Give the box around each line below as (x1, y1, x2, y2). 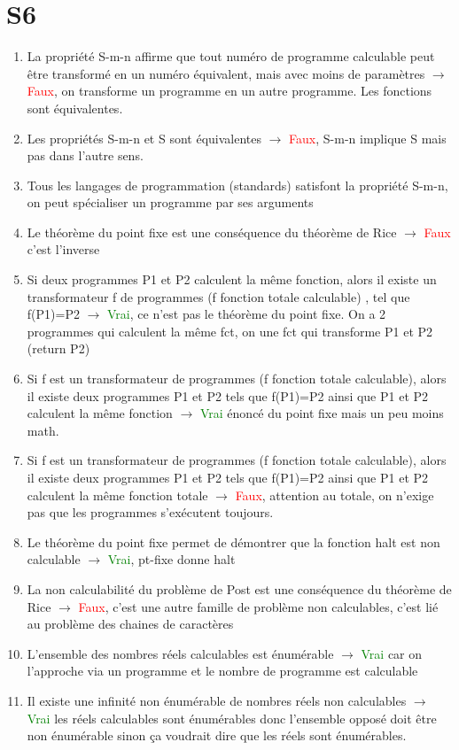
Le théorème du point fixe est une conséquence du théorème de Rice (27, 222, 397, 241)
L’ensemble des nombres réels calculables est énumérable (27, 644, 334, 662)
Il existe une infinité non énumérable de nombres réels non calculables (27, 691, 407, 709)
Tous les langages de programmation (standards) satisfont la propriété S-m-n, (27, 175, 448, 194)
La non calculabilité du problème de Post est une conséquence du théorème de (27, 579, 452, 598)
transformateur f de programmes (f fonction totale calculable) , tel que (27, 287, 410, 305)
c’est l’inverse (27, 240, 100, 259)
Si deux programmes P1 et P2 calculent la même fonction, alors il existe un (27, 270, 437, 289)
